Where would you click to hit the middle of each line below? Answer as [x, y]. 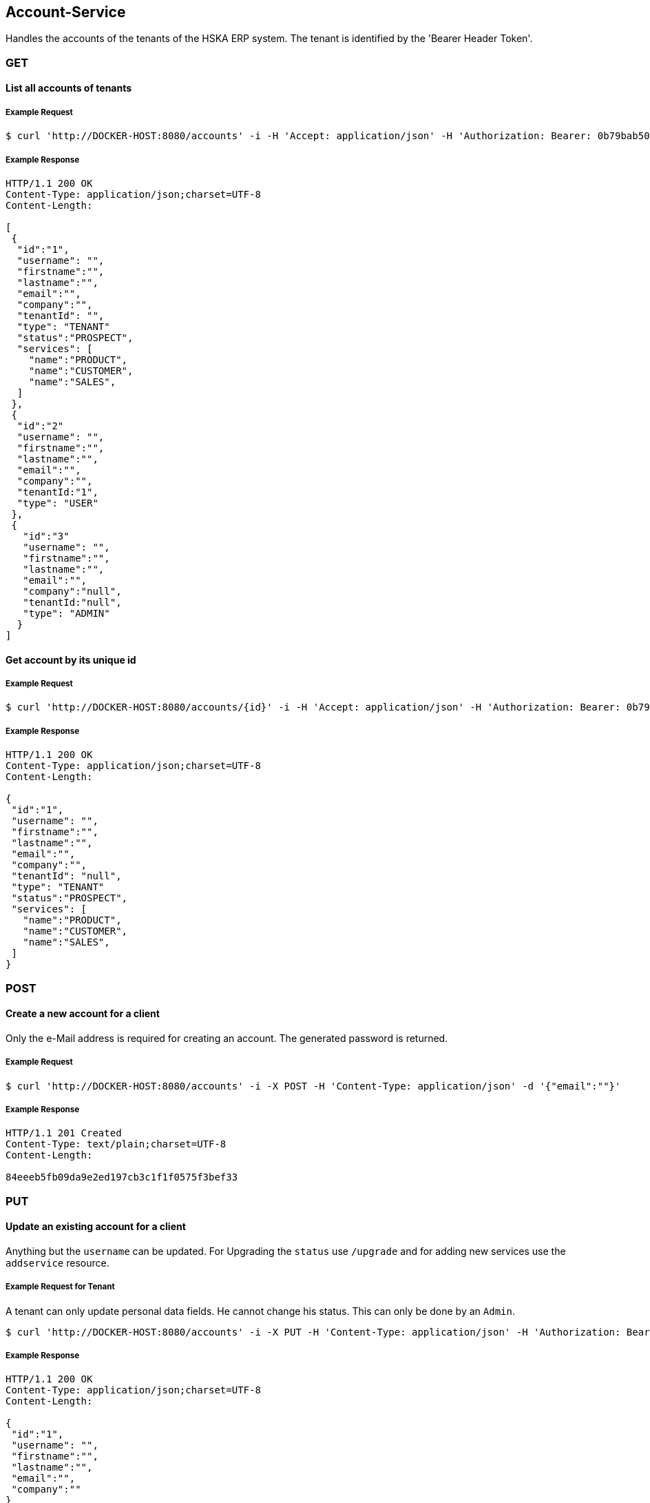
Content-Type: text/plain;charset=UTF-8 [116, 1144]
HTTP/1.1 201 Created [64, 1133]
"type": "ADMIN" [66, 613]
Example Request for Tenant [60, 1287]
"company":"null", [72, 591]
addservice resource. [57, 1262]
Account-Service [66, 12]
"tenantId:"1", [57, 492]
